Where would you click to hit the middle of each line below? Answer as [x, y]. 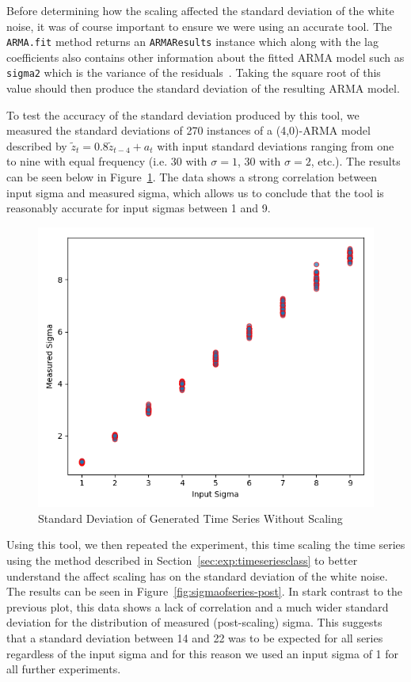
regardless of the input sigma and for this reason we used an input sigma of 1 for [203, 653]
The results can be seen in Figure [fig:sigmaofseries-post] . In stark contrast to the [205, 591]
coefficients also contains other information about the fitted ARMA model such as [205, 57]
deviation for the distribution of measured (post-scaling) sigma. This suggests [194, 622]
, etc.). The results [356, 161]
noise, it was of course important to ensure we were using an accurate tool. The [200, 26]
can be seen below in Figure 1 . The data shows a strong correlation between [192, 177]
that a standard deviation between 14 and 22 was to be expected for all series [195, 637]
